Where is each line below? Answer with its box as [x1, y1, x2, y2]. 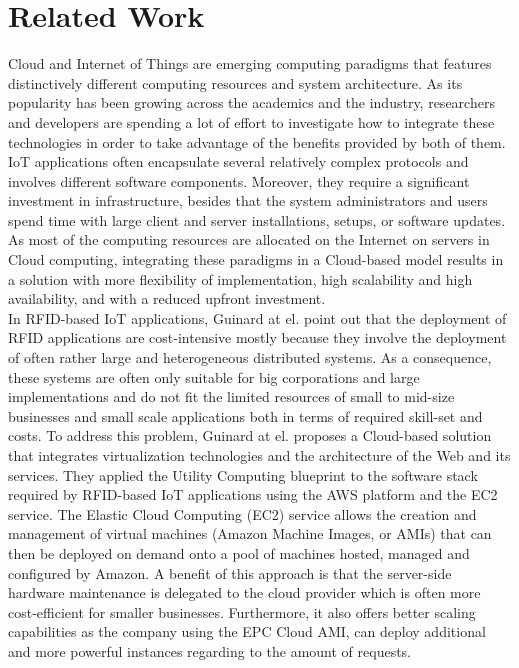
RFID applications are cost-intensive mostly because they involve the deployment [8, 327, 507, 348]
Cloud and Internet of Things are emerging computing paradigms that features [8, 53, 492, 74]
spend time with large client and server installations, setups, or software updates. [8, 209, 506, 230]
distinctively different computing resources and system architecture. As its [8, 72, 463, 93]
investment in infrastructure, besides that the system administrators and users [8, 190, 488, 211]
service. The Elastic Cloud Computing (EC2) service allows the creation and [8, 503, 477, 524]
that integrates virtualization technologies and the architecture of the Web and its [8, 445, 511, 465]
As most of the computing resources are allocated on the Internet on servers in [8, 229, 490, 250]
